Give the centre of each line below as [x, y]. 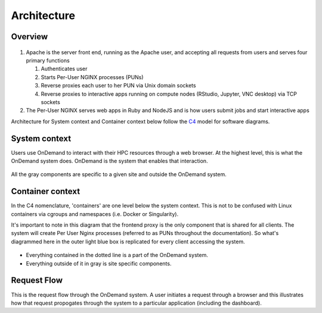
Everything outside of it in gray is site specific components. [99, 263]
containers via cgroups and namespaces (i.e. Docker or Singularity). [95, 214]
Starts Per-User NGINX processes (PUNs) [92, 77]
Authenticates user [64, 69]
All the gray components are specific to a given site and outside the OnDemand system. [119, 174]
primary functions [48, 60]
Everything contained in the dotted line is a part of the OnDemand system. [117, 255]
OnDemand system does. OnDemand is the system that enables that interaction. [109, 161]
